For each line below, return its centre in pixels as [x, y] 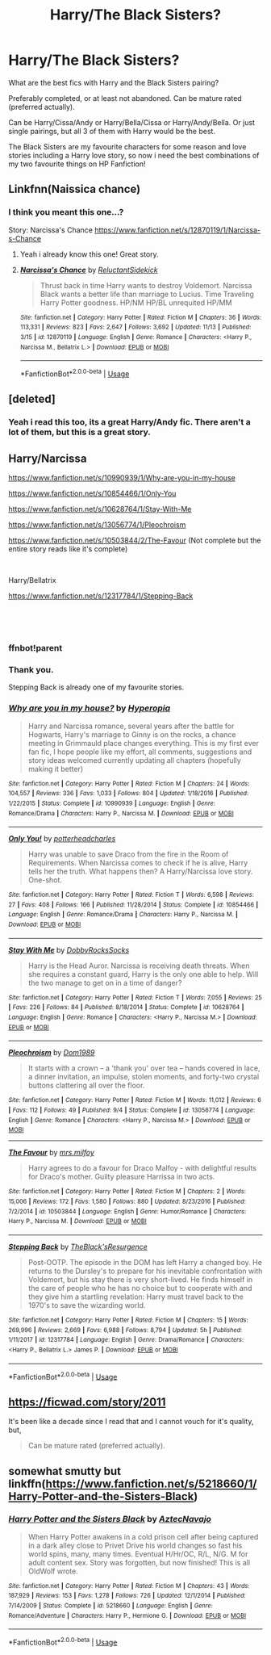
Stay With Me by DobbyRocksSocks [69, 949]
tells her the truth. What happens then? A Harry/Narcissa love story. [140, 871]
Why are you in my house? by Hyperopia [90, 708]
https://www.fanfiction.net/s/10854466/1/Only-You [92, 493]
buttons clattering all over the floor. [86, 1085]
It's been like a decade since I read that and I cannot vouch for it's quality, [131, 1422]
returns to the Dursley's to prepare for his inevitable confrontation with [145, 1271]
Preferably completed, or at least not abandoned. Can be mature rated [125, 98]
